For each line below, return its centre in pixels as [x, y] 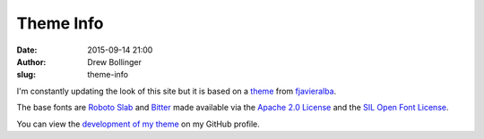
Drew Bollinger [115, 61]
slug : [26, 75]
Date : [27, 50]
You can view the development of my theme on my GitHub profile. [138, 124]
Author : [31, 61]
